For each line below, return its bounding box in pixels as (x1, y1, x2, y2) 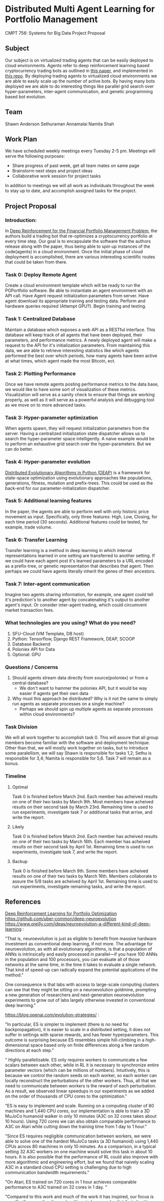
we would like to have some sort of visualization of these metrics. (5, 386, 137, 392)
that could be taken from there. (5, 259, 67, 265)
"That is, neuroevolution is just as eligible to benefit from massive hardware (5, 936, 157, 941)
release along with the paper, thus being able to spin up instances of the (5, 243, 150, 249)
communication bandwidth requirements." (5, 1170, 89, 1176)
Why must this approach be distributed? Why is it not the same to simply (12, 696, 158, 701)
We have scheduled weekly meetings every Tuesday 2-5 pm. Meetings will (5, 148, 156, 154)
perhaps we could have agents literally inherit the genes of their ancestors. (5, 568, 156, 574)
